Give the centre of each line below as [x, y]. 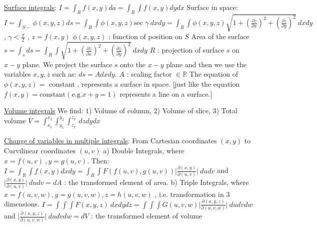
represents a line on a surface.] [166, 93]
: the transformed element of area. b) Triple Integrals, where [156, 182]
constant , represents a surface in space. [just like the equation [144, 83]
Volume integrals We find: [44, 110]
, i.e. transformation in [189, 194]
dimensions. [22, 204]
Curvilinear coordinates [40, 151]
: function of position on [145, 36]
